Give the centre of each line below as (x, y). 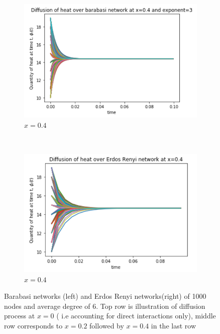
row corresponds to (33, 325)
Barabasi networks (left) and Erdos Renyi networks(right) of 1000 (105, 296)
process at (20, 316)
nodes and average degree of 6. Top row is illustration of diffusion (105, 306)
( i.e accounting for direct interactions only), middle (136, 316)
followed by (107, 325)
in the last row (173, 325)
